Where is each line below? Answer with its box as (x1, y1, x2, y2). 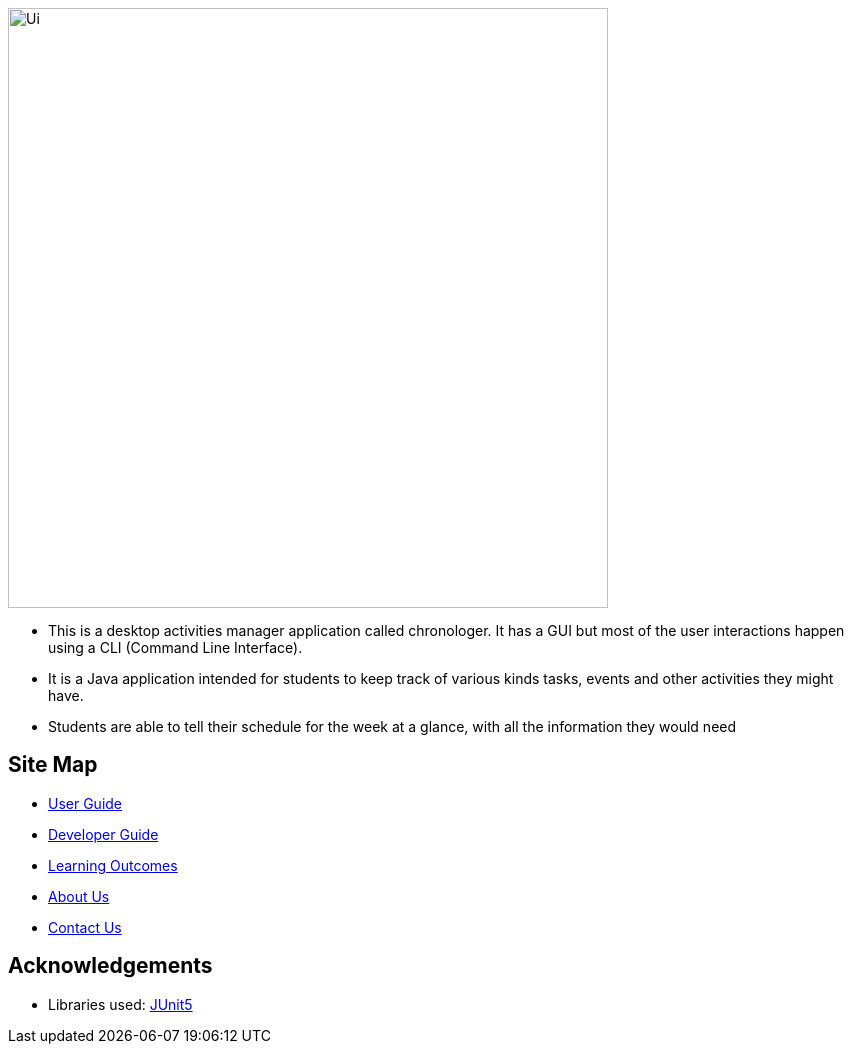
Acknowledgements (8, 953, 213, 979)
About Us (48, 887, 110, 905)
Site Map (8, 752, 98, 778)
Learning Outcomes (48, 856, 178, 874)
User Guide (48, 794, 123, 812)
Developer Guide (48, 825, 159, 843)
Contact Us (48, 918, 122, 936)
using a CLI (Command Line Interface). (48, 639, 303, 656)
